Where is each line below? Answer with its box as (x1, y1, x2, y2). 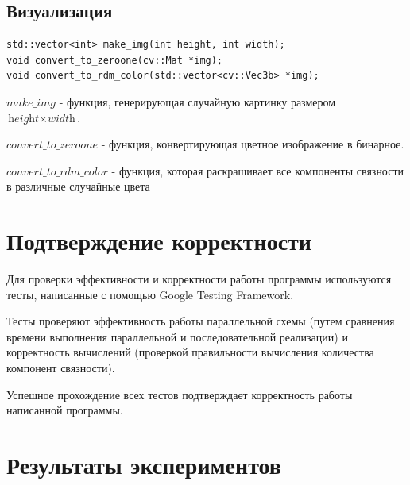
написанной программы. (6, 402, 123, 418)
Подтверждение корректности (6, 225, 311, 257)
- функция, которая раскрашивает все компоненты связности (111, 162, 404, 179)
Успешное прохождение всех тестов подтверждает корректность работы (6, 386, 353, 402)
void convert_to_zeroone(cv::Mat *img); (6, 54, 223, 66)
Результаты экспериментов (6, 448, 281, 481)
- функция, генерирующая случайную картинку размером (59, 93, 336, 110)
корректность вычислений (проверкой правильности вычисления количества (6, 344, 374, 360)
